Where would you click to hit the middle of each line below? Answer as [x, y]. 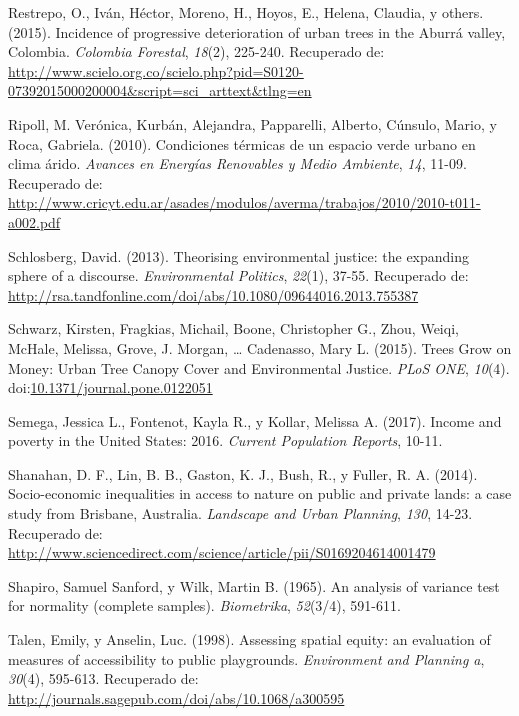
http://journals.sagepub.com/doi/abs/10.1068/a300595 [176, 697]
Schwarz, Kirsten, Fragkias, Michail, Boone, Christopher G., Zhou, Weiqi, [233, 328]
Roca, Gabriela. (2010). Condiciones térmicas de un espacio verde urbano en [242, 143]
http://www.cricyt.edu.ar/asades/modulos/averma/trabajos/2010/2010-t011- [244, 202]
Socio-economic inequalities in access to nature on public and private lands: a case [260, 493]
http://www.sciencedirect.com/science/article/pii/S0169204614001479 [222, 552]
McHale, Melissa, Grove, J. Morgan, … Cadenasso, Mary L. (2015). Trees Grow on [260, 347]
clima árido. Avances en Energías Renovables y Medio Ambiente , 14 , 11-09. [237, 163]
